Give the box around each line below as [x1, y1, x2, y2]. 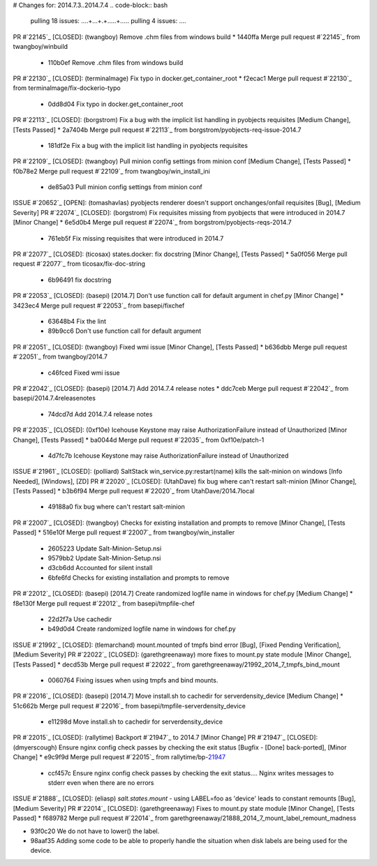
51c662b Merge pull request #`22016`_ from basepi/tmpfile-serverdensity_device [13, 701, 246, 710]
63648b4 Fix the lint [47, 317, 107, 325]
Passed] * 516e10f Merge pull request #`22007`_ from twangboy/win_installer [13, 528, 235, 537]
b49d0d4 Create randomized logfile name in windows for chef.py [47, 625, 236, 633]
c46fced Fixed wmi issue [47, 368, 120, 377]
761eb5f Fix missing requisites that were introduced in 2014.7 [47, 234, 224, 242]
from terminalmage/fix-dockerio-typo [13, 84, 121, 92]
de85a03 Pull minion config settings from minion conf [47, 183, 202, 191]
